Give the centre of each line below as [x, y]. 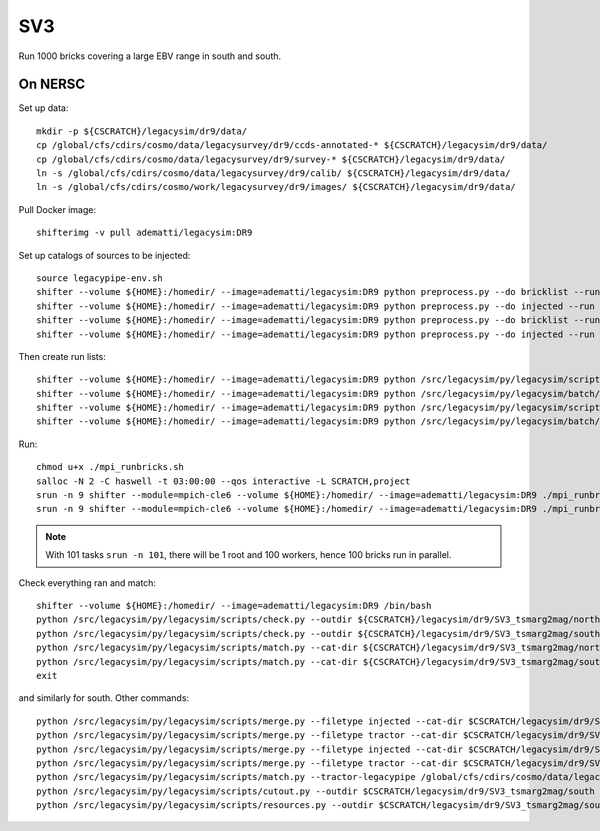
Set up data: [43, 108]
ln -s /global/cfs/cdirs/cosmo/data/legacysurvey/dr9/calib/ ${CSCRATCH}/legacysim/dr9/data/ [273, 173]
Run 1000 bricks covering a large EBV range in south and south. [150, 56]
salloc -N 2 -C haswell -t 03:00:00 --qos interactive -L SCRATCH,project [223, 481]
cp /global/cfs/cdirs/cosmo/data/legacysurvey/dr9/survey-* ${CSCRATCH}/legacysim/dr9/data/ [271, 159]
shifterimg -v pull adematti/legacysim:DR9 [144, 233]
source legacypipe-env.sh [100, 278]
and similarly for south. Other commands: [104, 698]
